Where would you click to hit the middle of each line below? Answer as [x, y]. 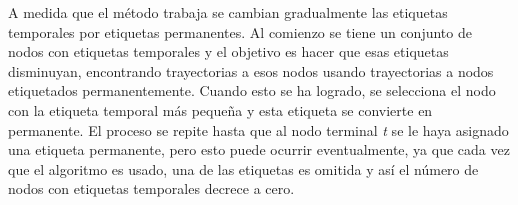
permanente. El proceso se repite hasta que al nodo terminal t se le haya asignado [258, 129]
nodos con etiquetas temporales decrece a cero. [151, 188]
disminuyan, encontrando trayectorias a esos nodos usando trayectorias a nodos [251, 70]
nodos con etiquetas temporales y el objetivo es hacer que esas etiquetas [228, 51]
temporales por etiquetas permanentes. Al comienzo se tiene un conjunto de [240, 31]
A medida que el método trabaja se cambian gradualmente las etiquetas [228, 12]
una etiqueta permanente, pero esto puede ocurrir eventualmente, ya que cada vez [259, 149]
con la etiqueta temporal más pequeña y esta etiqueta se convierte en [220, 109]
